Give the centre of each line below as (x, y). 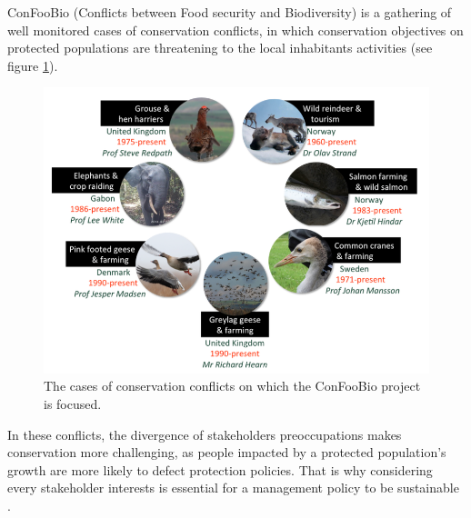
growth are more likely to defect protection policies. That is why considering (220, 469)
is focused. (73, 403)
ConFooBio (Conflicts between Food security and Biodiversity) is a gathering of (230, 12)
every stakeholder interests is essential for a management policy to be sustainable (233, 488)
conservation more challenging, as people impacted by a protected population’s (227, 452)
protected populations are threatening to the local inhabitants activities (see (220, 48)
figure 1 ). (33, 65)
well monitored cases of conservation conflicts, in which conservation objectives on (235, 30)
